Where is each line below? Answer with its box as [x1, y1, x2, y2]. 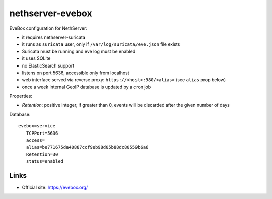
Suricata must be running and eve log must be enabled [22, 48, 136, 54]
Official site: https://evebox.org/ [22, 184, 88, 191]
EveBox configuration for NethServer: [9, 25, 88, 31]
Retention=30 [26, 151, 58, 157]
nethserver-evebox [9, 8, 93, 19]
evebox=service [18, 123, 56, 129]
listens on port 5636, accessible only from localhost [22, 70, 129, 76]
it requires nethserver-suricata [22, 34, 86, 40]
